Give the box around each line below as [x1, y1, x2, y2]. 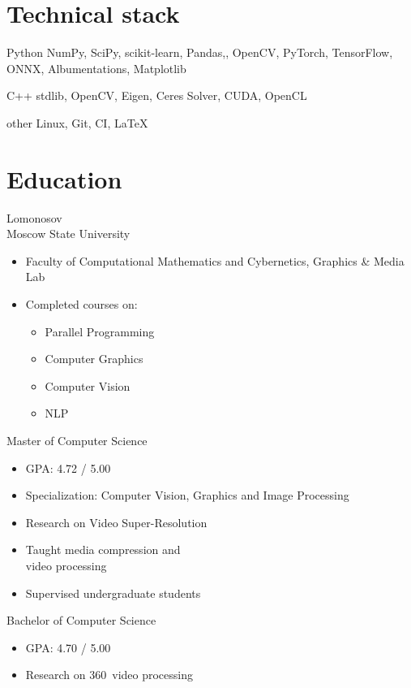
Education [6, 162, 122, 195]
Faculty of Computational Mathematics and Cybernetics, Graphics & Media [25, 252, 405, 269]
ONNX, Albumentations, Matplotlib [6, 59, 186, 76]
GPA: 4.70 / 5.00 [25, 638, 111, 656]
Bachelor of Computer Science [6, 612, 156, 629]
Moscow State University [6, 225, 131, 242]
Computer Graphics [45, 350, 143, 367]
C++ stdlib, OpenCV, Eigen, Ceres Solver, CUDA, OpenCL [6, 87, 307, 104]
